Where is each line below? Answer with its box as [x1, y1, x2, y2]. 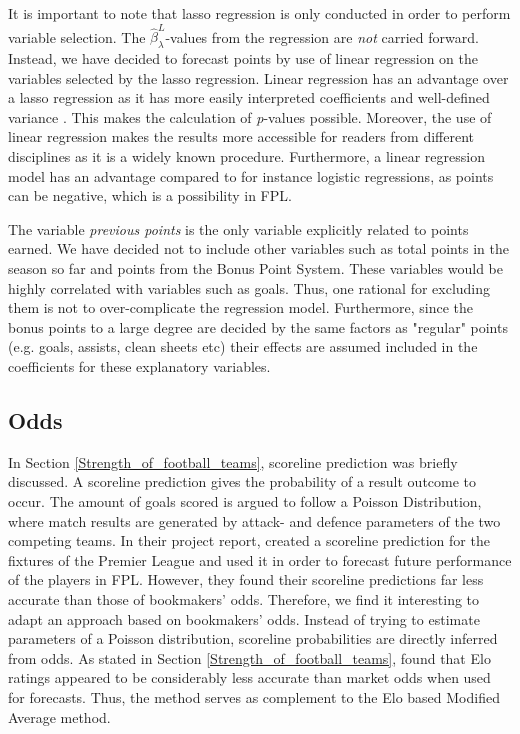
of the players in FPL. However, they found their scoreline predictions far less [8, 569, 484, 590]
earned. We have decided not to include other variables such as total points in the [8, 238, 509, 259]
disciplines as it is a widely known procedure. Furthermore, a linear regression [8, 146, 485, 167]
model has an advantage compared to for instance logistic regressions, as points [8, 165, 494, 186]
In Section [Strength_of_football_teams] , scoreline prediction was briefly [8, 451, 458, 472]
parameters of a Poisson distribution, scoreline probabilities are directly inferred [8, 628, 498, 649]
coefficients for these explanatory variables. [8, 356, 271, 377]
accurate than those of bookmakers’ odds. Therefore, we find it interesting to [8, 588, 480, 609]
